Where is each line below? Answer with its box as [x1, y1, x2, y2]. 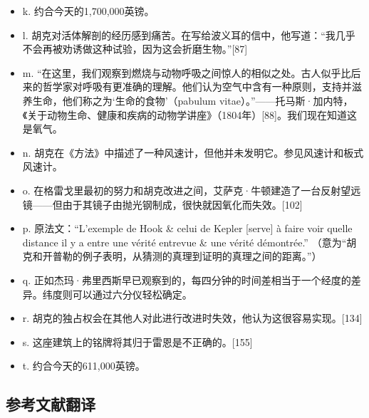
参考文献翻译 [6, 393, 95, 415]
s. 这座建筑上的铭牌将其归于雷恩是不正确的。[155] [22, 334, 253, 349]
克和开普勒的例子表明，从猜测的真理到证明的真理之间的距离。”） [22, 249, 322, 263]
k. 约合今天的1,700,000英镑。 [22, 4, 155, 18]
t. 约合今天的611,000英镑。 [22, 358, 145, 373]
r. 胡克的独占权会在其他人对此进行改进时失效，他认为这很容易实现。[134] [22, 310, 363, 325]
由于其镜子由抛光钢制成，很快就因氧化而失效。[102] [62, 197, 303, 211]
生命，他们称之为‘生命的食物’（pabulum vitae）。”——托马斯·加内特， [32, 93, 353, 108]
